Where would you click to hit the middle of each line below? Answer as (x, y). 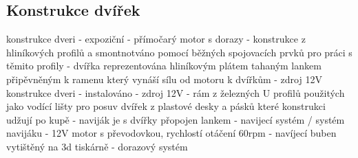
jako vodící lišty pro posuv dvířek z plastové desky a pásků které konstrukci (166, 106)
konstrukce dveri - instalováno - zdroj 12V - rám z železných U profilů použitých (176, 92)
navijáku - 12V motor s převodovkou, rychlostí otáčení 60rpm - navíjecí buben (171, 133)
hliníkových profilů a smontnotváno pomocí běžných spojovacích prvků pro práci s (179, 52)
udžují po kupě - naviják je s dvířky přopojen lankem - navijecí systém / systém (176, 119)
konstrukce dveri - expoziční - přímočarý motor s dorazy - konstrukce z (156, 39)
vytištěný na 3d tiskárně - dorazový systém (97, 146)
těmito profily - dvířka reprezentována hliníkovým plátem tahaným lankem (164, 66)
